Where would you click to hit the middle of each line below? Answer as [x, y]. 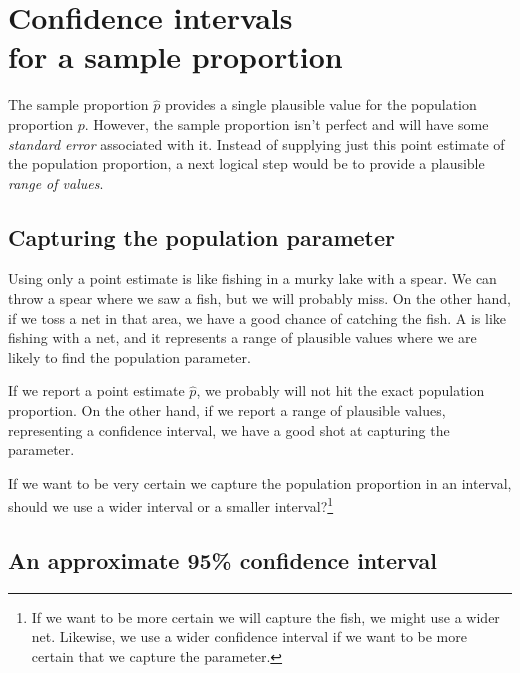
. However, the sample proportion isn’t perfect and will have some [286, 123]
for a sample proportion [175, 56]
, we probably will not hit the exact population [340, 390]
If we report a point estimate [96, 390]
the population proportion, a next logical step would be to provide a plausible [246, 163]
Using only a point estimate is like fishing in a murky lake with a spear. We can [252, 278]
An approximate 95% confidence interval [222, 560]
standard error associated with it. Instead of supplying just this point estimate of [256, 143]
